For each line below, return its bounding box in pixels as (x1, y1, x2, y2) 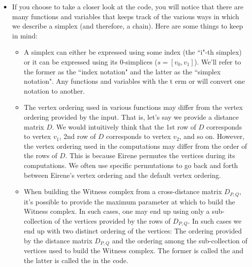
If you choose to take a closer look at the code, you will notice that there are (12, 1, 244, 11)
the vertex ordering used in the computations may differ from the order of (24, 140, 247, 151)
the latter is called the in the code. (24, 255, 128, 265)
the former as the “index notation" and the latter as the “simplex (24, 66, 221, 76)
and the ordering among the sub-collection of (112, 235, 248, 245)
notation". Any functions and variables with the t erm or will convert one (24, 76, 245, 86)
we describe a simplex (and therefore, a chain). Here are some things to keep (12, 21, 243, 31)
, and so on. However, (179, 131, 245, 141)
